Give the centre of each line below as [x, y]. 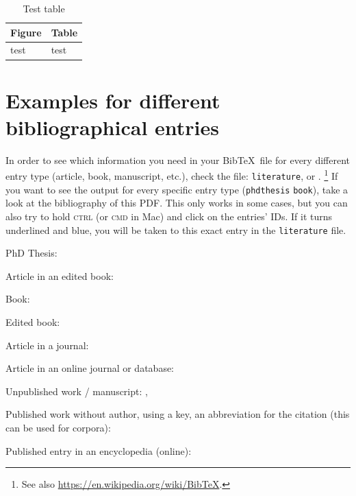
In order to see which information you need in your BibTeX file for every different [178, 160]
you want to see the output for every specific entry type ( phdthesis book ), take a [177, 189]
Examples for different [113, 100]
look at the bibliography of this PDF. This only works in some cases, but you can [177, 203]
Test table [44, 8]
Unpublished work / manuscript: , [77, 391]
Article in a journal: [47, 345]
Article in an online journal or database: [90, 368]
